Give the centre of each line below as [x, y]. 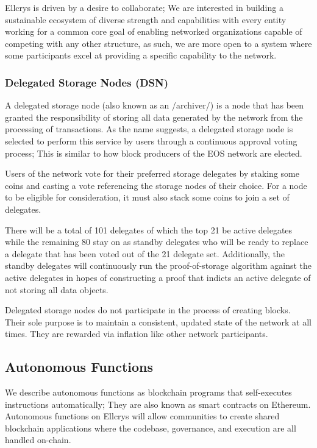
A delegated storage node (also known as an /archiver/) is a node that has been [155, 105]
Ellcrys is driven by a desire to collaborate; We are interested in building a [144, 7]
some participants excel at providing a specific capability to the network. [141, 55]
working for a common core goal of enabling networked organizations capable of [154, 31]
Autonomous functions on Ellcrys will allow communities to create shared [142, 416]
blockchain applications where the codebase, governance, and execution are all [151, 428]
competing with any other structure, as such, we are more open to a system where [158, 43]
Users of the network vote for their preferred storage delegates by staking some [152, 173]
